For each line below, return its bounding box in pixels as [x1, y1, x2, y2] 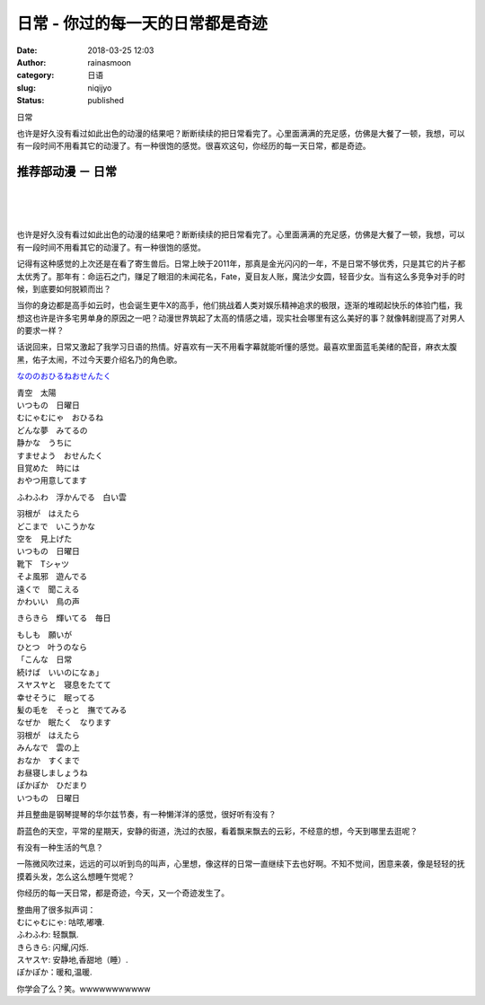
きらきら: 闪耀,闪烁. [16, 941, 90, 952]
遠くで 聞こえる [16, 584, 80, 595]
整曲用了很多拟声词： [16, 904, 96, 915]
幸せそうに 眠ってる [16, 692, 96, 702]
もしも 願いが [16, 629, 72, 639]
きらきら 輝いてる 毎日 [16, 613, 111, 623]
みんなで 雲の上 [16, 742, 80, 754]
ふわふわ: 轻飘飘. [16, 930, 80, 940]
